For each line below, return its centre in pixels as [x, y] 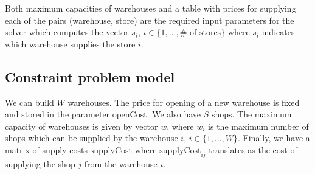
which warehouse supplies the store [70, 43]
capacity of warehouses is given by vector [81, 126]
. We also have [174, 114]
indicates [278, 32]
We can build [29, 102]
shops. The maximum [251, 114]
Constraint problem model [90, 76]
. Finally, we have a [274, 138]
